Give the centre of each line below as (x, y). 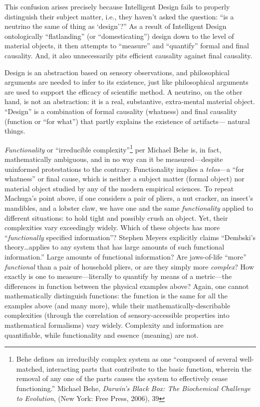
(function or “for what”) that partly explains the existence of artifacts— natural (127, 121)
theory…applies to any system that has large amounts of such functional (115, 247)
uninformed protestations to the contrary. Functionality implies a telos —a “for (125, 169)
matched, (30, 368)
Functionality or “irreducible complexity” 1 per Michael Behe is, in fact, (113, 148)
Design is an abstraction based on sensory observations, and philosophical (117, 72)
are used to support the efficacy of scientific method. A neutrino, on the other (124, 91)
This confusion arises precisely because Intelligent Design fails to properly (117, 6)
